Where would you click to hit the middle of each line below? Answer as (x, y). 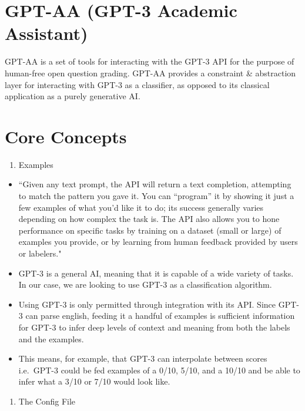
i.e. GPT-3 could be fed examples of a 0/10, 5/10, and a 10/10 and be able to (159, 370)
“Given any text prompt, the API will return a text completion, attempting (155, 184)
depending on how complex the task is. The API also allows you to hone (149, 219)
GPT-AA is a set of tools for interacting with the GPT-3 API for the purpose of (150, 61)
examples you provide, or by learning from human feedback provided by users (158, 242)
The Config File (47, 401)
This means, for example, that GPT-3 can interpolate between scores (143, 358)
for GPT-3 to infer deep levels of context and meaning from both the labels (154, 327)
